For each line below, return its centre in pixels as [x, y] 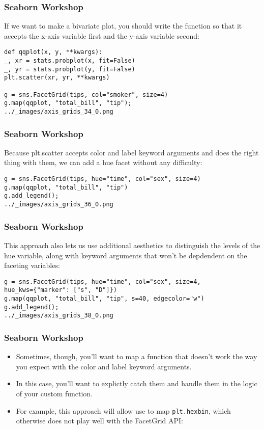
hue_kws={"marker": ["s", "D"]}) [61, 290]
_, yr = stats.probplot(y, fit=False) [70, 69]
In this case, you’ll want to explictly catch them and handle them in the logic [137, 383]
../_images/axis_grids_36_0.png [59, 205]
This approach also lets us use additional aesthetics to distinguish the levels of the [132, 245]
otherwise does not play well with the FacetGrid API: [99, 421]
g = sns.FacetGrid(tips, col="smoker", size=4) [86, 95]
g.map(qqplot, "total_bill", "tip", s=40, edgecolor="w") [104, 299]
